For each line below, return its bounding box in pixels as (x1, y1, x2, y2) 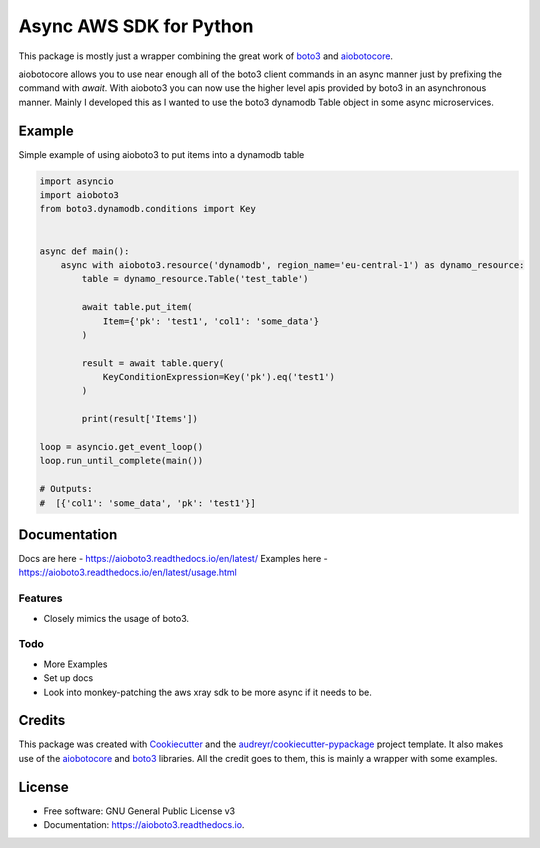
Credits (18, 712, 66, 729)
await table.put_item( (81, 301, 194, 313)
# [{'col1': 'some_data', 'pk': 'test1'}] (39, 497, 257, 509)
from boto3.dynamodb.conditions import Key (39, 203, 257, 215)
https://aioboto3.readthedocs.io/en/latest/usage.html (18, 566, 237, 579)
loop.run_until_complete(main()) (39, 455, 204, 467)
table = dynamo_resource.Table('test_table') (81, 273, 309, 285)
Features (18, 591, 63, 605)
